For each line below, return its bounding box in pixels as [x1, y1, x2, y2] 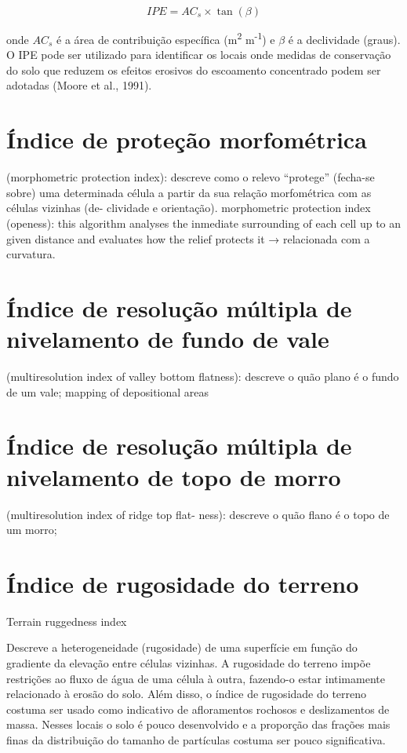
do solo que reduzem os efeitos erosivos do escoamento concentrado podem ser [6, 61, 381, 78]
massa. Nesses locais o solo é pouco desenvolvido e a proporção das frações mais [6, 716, 391, 733]
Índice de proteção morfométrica [6, 123, 367, 155]
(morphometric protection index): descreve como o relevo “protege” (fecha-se [6, 169, 375, 185]
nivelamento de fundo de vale [6, 323, 329, 355]
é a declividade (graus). [288, 31, 401, 47]
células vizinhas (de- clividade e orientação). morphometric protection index [6, 199, 371, 216]
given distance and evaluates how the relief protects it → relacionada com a [6, 230, 370, 247]
